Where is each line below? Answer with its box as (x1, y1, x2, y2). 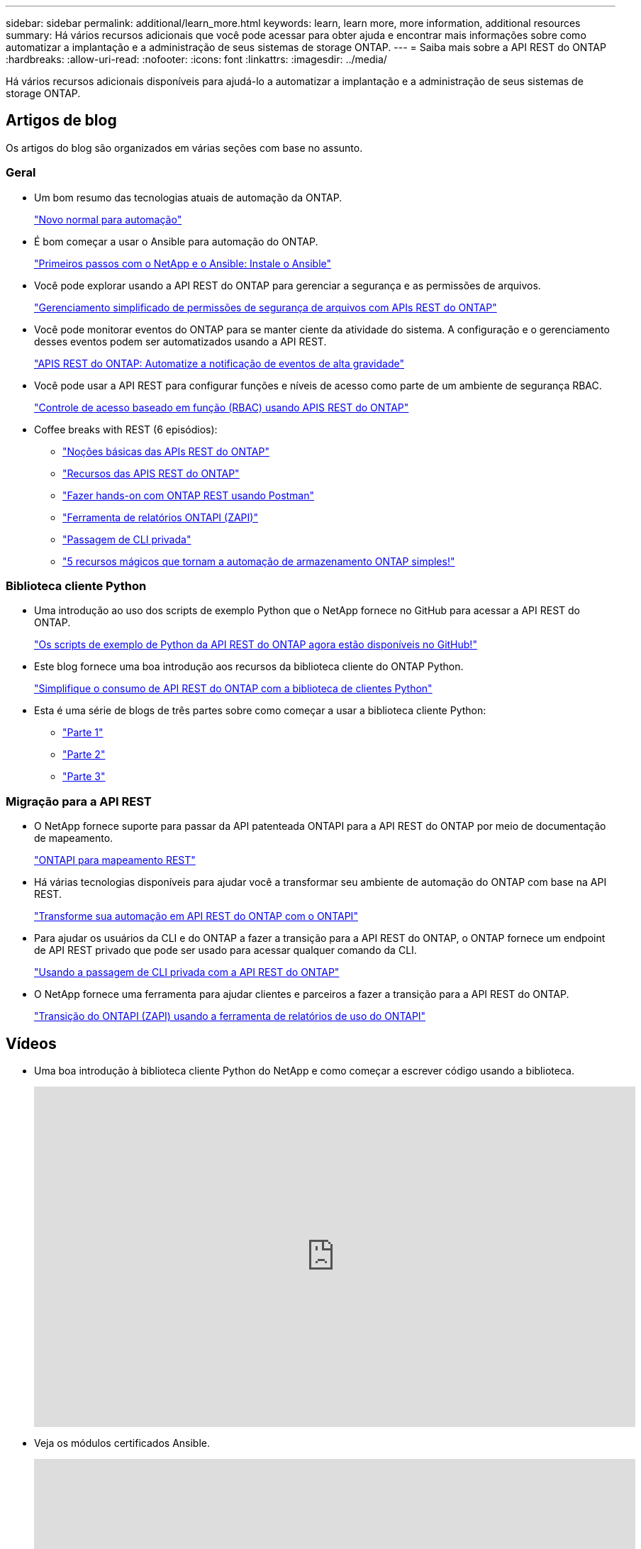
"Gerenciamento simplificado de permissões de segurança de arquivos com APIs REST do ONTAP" (34, 301, 497, 313)
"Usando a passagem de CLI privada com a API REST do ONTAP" (34, 966, 340, 979)
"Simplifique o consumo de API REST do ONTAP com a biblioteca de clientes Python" (34, 682, 433, 695)
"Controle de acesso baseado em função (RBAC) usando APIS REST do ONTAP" (34, 401, 409, 413)
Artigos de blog (6, 111, 117, 130)
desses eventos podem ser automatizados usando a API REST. (34, 335, 327, 348)
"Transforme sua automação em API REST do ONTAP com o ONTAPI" (34, 910, 358, 923)
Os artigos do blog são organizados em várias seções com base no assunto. (6, 141, 363, 154)
